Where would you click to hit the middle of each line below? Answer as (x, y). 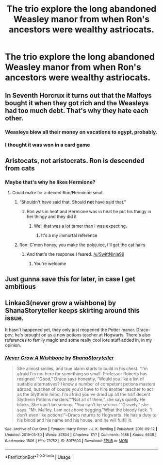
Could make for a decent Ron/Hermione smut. (58, 193)
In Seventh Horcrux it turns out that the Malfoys (78, 95)
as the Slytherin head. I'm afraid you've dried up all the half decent (83, 394)
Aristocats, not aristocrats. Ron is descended (75, 160)
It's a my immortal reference (69, 235)
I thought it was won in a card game (48, 145)
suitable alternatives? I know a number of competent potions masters (86, 384)
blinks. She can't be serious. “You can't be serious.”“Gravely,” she (83, 404)
